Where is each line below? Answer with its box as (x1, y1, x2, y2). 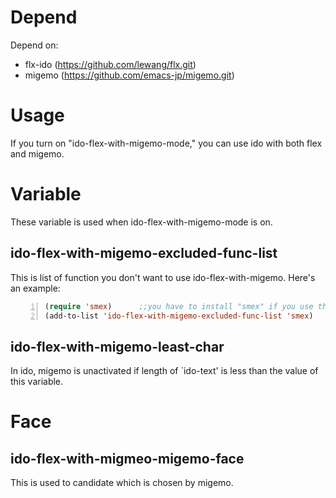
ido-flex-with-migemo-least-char (10, 338, 225, 355)
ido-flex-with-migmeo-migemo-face (10, 450, 245, 467)
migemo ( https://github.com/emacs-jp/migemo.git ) (24, 69, 235, 81)
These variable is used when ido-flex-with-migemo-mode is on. (10, 216, 273, 228)
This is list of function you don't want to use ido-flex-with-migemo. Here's (10, 271, 316, 283)
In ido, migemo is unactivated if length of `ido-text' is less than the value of (10, 365, 319, 377)
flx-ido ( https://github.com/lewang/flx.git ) (24, 58, 197, 70)
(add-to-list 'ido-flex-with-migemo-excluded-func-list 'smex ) (44, 311, 314, 321)
